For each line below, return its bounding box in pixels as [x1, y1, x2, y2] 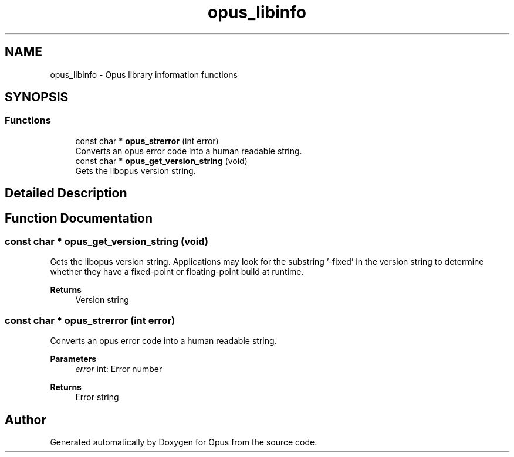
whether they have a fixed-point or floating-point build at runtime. [50, 267, 304, 277]
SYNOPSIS [5, 90, 69, 105]
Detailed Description [5, 186, 127, 201]
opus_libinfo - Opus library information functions [50, 69, 238, 80]
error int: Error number [75, 364, 163, 374]
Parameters [50, 354, 97, 364]
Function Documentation [5, 210, 153, 226]
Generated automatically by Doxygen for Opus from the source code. [50, 437, 317, 448]
